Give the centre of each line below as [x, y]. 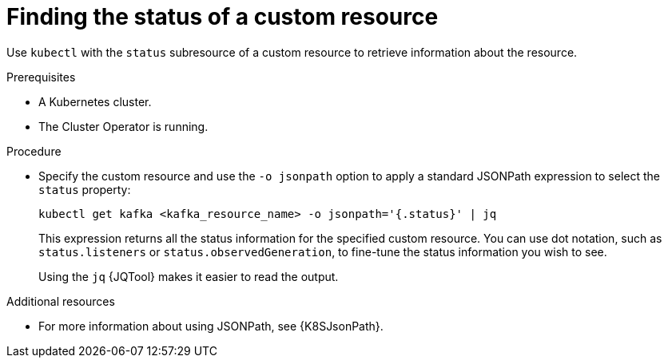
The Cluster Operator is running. [123, 126]
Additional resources [61, 301]
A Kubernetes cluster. [95, 101]
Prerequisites [41, 77]
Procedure [34, 151]
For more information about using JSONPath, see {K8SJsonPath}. [211, 326]
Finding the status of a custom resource [223, 17]
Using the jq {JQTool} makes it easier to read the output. [189, 276]
